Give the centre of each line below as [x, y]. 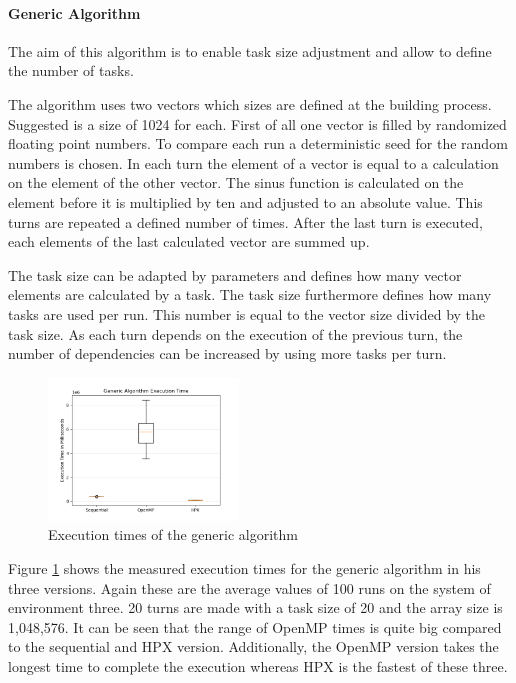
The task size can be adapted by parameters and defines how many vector [235, 274]
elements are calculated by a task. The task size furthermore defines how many [250, 294]
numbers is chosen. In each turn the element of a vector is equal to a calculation [253, 162]
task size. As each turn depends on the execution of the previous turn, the [235, 333]
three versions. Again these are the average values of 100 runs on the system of [249, 587]
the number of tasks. [71, 70]
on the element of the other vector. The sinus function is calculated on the [236, 182]
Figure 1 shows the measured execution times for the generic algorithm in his [244, 567]
